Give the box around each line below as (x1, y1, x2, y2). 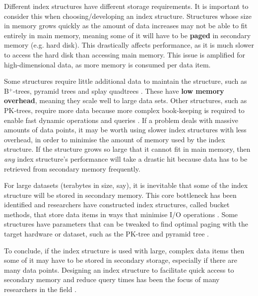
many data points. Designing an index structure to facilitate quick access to (4, 264, 234, 275)
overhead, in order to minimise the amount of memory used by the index (4, 134, 225, 144)
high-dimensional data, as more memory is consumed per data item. (4, 59, 211, 69)
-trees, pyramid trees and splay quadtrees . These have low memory (13, 85, 224, 96)
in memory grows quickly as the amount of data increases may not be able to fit (4, 20, 248, 31)
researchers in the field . (4, 284, 77, 295)
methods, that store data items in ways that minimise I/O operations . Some (4, 209, 238, 219)
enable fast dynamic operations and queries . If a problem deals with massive (4, 115, 238, 125)
